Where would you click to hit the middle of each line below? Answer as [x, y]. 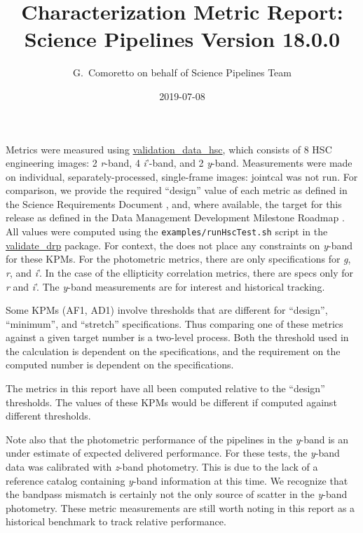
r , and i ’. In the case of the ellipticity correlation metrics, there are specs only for [180, 272]
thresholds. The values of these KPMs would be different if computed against [171, 402]
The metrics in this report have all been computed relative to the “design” [165, 388]
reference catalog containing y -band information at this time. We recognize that [177, 480]
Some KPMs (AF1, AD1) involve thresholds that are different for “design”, [167, 310]
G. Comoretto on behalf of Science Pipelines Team [182, 72]
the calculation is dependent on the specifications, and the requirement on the [173, 351]
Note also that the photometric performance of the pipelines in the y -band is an [177, 439]
